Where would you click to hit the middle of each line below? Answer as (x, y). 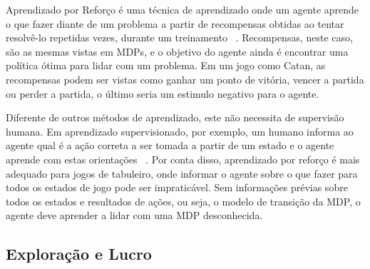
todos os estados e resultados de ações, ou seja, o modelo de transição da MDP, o (183, 201)
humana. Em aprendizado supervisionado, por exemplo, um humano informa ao (180, 131)
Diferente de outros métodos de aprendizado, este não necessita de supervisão (175, 117)
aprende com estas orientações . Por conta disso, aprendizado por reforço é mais (183, 159)
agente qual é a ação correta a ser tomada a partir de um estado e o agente (170, 145)
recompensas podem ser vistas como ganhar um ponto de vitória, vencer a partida (185, 79)
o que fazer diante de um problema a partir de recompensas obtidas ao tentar (175, 23)
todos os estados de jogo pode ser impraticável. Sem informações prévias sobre (177, 187)
